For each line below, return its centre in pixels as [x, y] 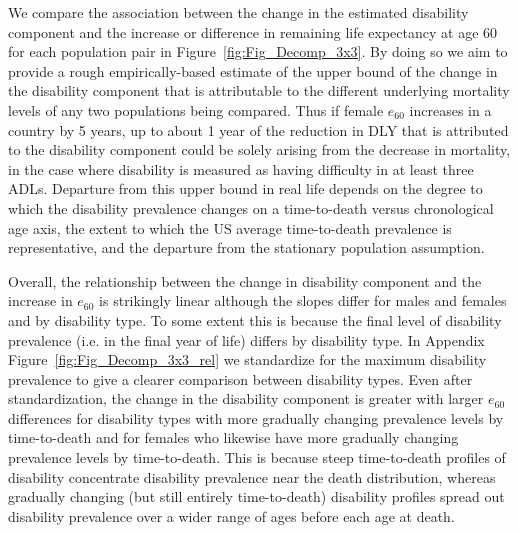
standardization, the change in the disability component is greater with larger [246, 398]
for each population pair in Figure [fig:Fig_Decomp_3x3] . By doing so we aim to [258, 51]
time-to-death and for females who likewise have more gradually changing [233, 437]
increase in [40, 300]
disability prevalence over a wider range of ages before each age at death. [231, 515]
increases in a [450, 109]
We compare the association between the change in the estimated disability [238, 12]
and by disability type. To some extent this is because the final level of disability [255, 319]
